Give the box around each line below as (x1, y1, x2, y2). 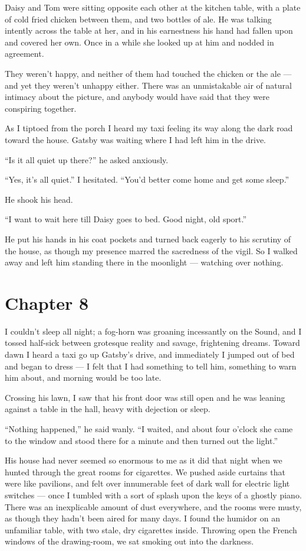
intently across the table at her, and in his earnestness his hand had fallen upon (5, 24, 293, 37)
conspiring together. (5, 102, 77, 114)
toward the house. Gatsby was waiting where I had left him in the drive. (5, 133, 266, 145)
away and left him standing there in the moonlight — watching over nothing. (5, 256, 284, 268)
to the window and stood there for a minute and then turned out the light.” (5, 434, 278, 446)
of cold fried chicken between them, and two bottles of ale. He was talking (5, 12, 272, 25)
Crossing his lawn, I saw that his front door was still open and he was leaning (5, 391, 285, 403)
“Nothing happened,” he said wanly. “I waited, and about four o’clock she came (5, 422, 293, 435)
